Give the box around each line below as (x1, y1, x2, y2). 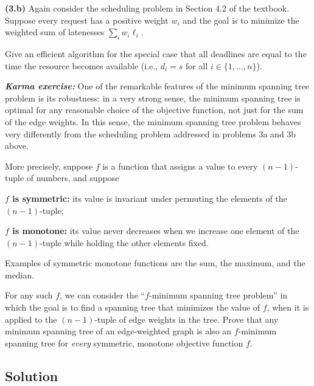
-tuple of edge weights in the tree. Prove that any (94, 312, 279, 325)
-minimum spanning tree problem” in (149, 289, 288, 302)
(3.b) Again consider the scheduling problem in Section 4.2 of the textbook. (5, 2, 290, 14)
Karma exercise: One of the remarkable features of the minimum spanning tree (5, 80, 309, 92)
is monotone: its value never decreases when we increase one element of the (12, 224, 299, 237)
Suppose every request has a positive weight (5, 13, 169, 26)
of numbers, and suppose (26, 171, 119, 184)
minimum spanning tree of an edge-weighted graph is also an (5, 325, 232, 337)
